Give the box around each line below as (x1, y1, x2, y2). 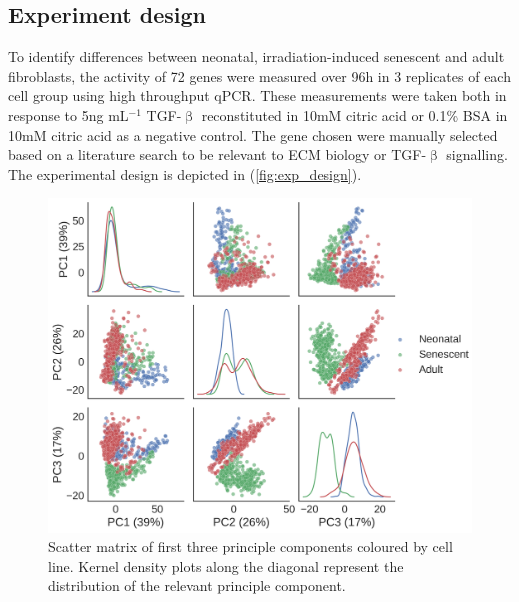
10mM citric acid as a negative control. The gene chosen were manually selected (8, 124, 498, 145)
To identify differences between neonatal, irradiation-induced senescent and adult (8, 46, 505, 67)
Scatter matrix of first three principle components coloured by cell (48, 536, 453, 557)
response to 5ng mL (8, 104, 129, 125)
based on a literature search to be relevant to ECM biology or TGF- (8, 144, 427, 165)
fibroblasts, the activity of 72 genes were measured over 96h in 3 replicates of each (8, 65, 511, 86)
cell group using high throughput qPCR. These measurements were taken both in (8, 85, 507, 106)
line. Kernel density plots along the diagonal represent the (48, 555, 404, 576)
